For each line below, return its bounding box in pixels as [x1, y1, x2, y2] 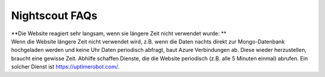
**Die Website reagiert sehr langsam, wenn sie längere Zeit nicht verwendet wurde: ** [11, 30, 227, 37]
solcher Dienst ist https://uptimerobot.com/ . [11, 63, 120, 70]
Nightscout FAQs [11, 9, 97, 22]
